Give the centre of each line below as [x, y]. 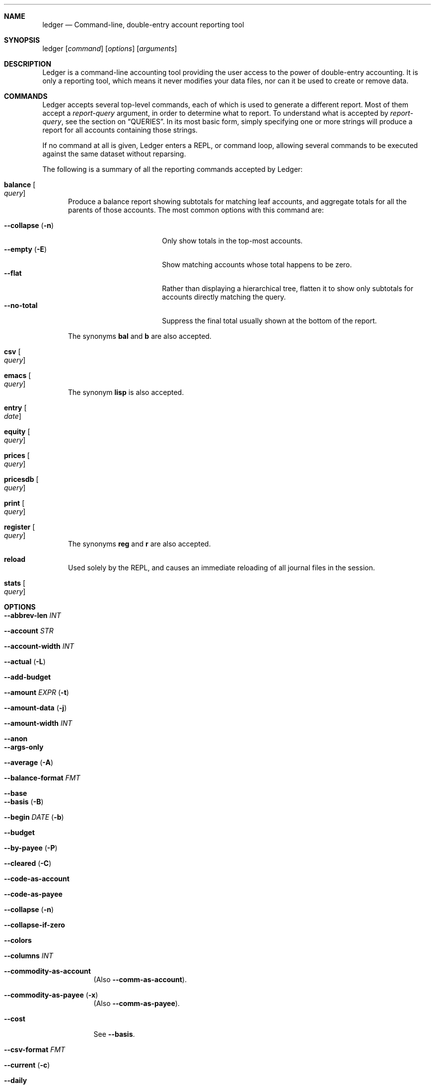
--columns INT [29, 956]
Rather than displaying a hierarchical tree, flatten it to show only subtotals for [288, 288]
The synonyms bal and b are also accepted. [140, 336]
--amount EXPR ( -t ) [36, 692]
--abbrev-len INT [33, 615]
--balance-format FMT [42, 778]
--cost [15, 1019]
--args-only [24, 747]
